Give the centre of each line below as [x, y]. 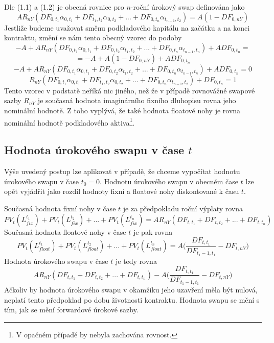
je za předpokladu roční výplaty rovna [183, 208]
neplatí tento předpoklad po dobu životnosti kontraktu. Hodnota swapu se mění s [132, 299]
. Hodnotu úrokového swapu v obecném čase [169, 181]
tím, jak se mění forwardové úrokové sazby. [71, 310]
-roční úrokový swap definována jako [188, 7]
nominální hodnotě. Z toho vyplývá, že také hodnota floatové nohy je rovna [122, 110]
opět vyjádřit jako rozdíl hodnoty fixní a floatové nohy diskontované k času [122, 191]
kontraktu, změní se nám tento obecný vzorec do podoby [93, 38]
